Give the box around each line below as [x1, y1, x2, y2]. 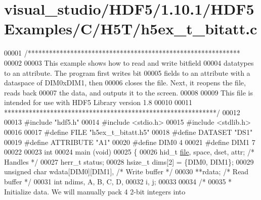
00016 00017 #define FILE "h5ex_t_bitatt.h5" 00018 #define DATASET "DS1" [4, 127, 253, 137]
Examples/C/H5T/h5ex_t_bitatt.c [4, 18, 257, 39]
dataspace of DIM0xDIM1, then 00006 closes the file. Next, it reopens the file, [4, 77, 246, 88]
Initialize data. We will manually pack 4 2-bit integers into [4, 186, 186, 196]
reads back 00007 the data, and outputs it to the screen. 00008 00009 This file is [4, 87, 253, 97]
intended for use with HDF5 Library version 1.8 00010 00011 [4, 97, 192, 108]
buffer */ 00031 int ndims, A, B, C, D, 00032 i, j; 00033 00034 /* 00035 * [4, 176, 232, 187]
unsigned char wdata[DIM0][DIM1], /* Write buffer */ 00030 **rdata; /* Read [4, 166, 249, 177]
